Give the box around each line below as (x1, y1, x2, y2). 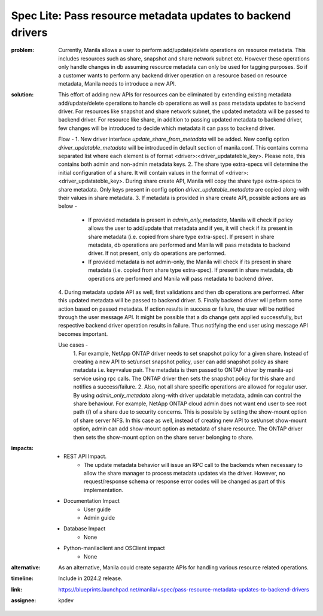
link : (11, 585, 23, 593)
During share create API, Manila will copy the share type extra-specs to (125, 177, 301, 185)
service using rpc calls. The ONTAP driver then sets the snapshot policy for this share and (73, 375, 295, 382)
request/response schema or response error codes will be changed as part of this (84, 478, 285, 485)
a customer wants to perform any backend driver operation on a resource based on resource (58, 72, 287, 79)
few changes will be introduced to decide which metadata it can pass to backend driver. (58, 125, 275, 132)
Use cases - (58, 341, 89, 348)
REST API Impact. (63, 453, 107, 460)
